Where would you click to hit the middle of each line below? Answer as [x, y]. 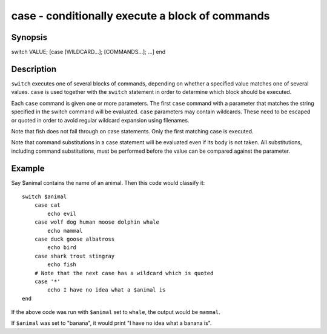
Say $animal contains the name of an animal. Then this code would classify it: [108, 182]
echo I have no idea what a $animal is [107, 290]
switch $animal [45, 197]
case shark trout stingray [74, 256]
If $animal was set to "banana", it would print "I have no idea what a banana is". [111, 323]
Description [34, 69]
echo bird [62, 248]
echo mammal [65, 231]
